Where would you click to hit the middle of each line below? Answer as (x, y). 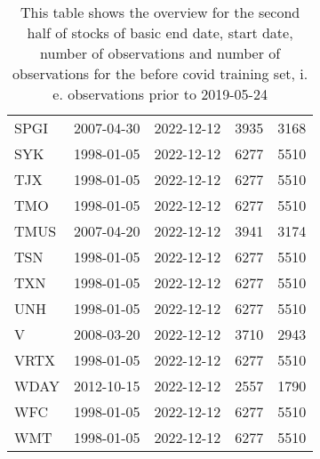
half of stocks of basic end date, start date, (160, 32)
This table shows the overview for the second (160, 12)
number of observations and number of (160, 53)
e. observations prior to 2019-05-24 (160, 94)
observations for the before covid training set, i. (160, 73)
